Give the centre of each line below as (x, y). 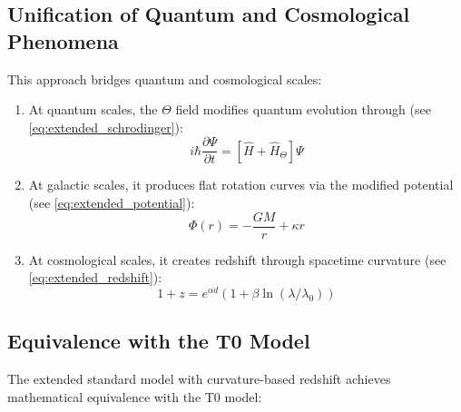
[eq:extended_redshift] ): (95, 277)
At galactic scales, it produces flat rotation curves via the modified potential (241, 185)
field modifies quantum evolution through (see (303, 109)
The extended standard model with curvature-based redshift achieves (199, 379)
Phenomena (63, 40)
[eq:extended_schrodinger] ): (106, 127)
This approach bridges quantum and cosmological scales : (165, 78)
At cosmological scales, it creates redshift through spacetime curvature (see (237, 259)
